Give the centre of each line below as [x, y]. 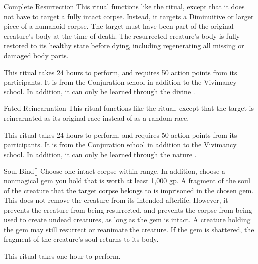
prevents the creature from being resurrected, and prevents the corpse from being [128, 210]
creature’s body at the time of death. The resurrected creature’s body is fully [122, 36]
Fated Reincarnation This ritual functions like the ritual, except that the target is [129, 108]
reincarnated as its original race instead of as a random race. [97, 118]
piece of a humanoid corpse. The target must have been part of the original [119, 26]
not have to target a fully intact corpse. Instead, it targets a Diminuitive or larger [129, 16]
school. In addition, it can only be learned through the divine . [100, 91]
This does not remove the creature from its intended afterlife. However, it [116, 200]
